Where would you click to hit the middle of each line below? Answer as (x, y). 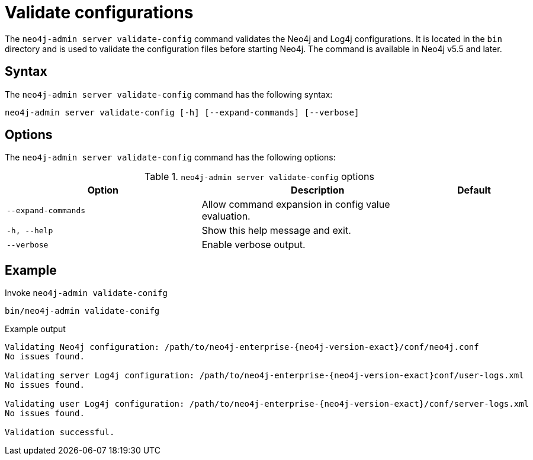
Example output (35, 329)
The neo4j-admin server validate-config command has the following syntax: (169, 94)
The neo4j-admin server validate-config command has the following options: (170, 157)
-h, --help (30, 230)
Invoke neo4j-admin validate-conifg (86, 293)
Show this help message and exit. (276, 231)
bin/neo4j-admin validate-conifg (82, 311)
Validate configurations (99, 12)
